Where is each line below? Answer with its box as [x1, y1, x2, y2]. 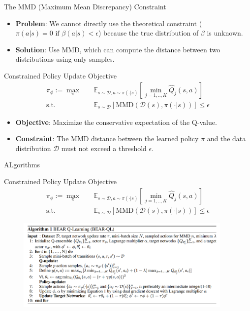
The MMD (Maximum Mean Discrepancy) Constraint [4, 1, 166, 11]
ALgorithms [4, 159, 40, 170]
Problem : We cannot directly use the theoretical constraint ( [15, 18, 202, 28]
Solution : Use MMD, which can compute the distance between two [15, 44, 220, 54]
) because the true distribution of [98, 28, 199, 38]
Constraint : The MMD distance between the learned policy [15, 133, 199, 144]
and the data [207, 133, 246, 144]
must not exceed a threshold [62, 143, 147, 153]
